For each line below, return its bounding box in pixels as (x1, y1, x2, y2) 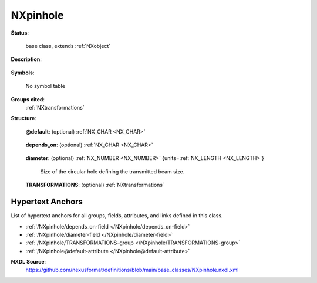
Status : (11, 29, 29, 36)
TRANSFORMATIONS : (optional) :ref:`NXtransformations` (25, 182, 164, 189)
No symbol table (25, 83, 66, 90)
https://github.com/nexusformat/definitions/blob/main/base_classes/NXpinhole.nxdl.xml (25, 267, 239, 274)
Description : (11, 56, 42, 63)
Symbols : (11, 69, 35, 76)
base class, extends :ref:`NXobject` (25, 42, 111, 49)
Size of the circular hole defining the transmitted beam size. (40, 168, 185, 175)
